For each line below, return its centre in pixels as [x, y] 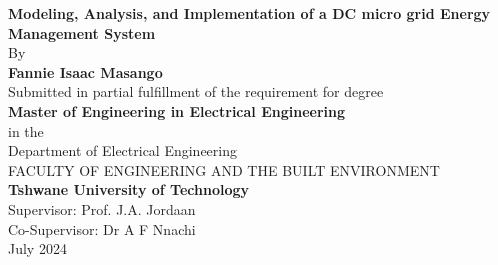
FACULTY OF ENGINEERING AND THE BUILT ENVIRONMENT [224, 169]
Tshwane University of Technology [129, 189]
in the [26, 130]
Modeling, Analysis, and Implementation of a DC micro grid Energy [249, 13]
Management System [82, 32]
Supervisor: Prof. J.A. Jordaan [102, 208]
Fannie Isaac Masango [85, 71]
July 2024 [37, 248]
